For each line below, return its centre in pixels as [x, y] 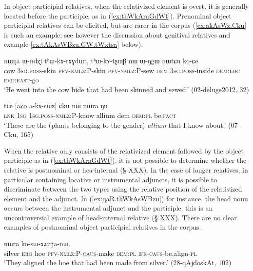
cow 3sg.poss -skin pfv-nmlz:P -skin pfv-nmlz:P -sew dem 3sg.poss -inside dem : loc [122, 70]
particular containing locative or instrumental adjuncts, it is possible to [111, 179]
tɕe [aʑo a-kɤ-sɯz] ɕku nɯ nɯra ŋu [56, 106]
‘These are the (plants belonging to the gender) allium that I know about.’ [115, 125]
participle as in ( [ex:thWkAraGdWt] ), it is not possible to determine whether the [125, 160]
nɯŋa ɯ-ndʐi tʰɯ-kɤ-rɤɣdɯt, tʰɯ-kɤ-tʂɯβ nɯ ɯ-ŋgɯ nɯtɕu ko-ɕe [101, 60]
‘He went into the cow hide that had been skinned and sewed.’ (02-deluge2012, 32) [126, 89]
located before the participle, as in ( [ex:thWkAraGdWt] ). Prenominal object [118, 15]
